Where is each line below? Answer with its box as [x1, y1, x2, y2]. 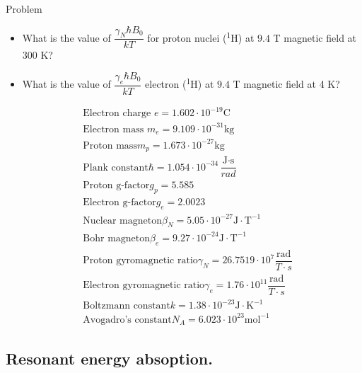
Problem [6, 1, 42, 16]
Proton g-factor [83, 180, 150, 191]
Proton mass [83, 140, 137, 151]
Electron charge [83, 108, 151, 119]
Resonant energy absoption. [6, 347, 213, 369]
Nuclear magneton [83, 215, 162, 226]
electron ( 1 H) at [145, 74, 214, 91]
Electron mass [83, 124, 144, 134]
